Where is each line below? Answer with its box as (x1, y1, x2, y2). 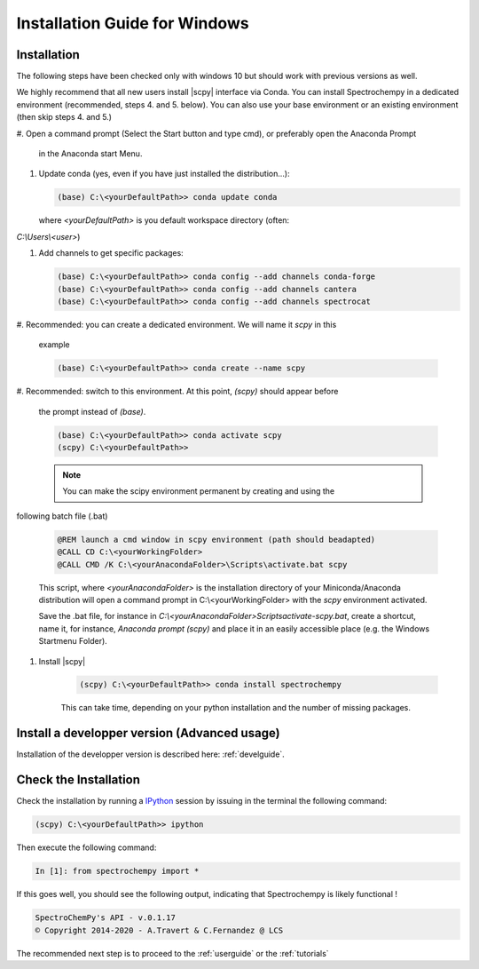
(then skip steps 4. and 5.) (16, 112, 113, 123)
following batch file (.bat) (16, 511, 108, 521)
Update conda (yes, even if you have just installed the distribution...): (38, 169, 290, 179)
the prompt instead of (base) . (38, 406, 146, 417)
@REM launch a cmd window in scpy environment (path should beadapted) (57, 534, 376, 544)
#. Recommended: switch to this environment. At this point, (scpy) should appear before (16, 386, 339, 397)
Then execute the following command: (16, 842, 157, 853)
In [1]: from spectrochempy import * (35, 866, 200, 877)
